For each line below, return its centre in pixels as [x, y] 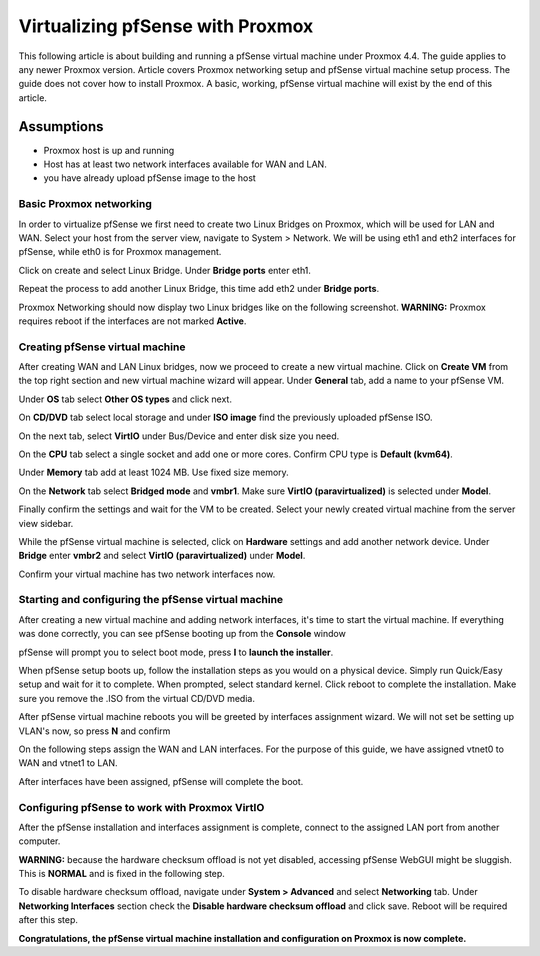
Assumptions [61, 126]
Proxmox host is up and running [109, 150]
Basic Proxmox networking [85, 204]
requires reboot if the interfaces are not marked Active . [132, 321]
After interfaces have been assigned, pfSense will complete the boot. [161, 781]
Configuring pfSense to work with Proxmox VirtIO [141, 807]
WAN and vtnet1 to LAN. [68, 763]
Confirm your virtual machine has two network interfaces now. [147, 574]
